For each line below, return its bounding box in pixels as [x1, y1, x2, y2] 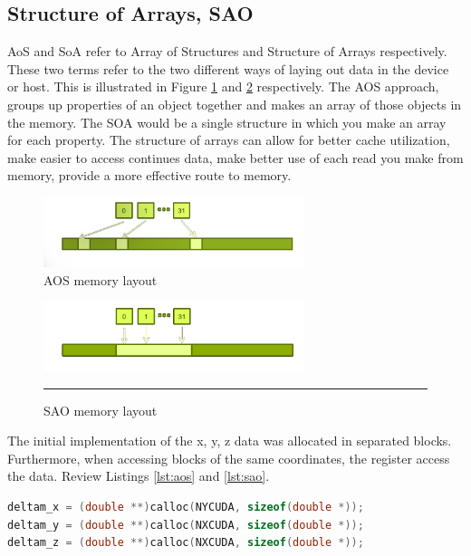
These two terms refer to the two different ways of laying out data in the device [7, 59, 449, 78]
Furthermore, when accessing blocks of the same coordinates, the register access [7, 448, 450, 467]
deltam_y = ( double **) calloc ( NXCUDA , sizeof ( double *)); [7, 518, 364, 532]
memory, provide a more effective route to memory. [7, 166, 292, 185]
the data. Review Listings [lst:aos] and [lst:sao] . [7, 466, 270, 485]
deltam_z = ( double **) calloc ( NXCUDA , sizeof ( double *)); [7, 536, 364, 550]
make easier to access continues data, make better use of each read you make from [7, 148, 464, 167]
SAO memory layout [43, 400, 158, 419]
